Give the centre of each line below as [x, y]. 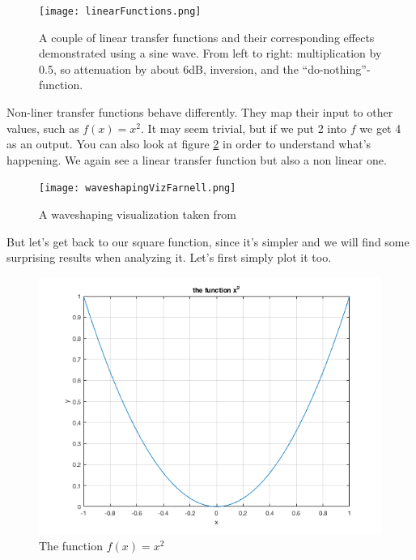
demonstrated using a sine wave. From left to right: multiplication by [210, 53]
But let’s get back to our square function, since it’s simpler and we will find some [208, 241]
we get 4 [380, 128]
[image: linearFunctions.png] [120, 11]
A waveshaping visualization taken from [138, 214]
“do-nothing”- [336, 68]
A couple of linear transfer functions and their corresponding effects [207, 37]
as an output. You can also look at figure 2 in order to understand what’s [189, 144]
